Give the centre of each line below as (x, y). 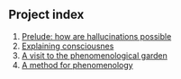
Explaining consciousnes (68, 46)
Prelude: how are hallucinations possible (96, 36)
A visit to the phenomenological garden (95, 55)
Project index (46, 15)
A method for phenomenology (77, 65)
